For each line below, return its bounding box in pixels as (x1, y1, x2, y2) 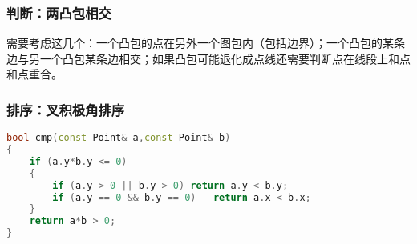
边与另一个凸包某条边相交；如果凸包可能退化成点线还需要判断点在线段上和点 (6, 50, 411, 66)
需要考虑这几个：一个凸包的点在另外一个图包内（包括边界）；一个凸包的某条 (6, 34, 405, 51)
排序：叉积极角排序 (6, 99, 125, 119)
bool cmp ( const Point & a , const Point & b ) (6, 132, 231, 144)
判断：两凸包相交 (6, 2, 111, 22)
